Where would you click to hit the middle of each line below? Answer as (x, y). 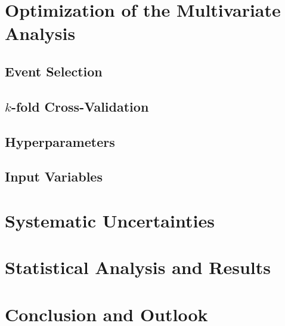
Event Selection (54, 71)
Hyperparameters (60, 141)
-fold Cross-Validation (80, 106)
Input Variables (54, 176)
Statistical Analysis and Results (138, 267)
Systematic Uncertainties (110, 220)
